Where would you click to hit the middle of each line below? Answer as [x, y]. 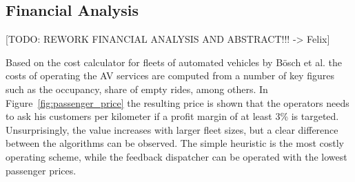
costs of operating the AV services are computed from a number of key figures [170, 75]
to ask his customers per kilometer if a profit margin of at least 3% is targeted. [172, 116]
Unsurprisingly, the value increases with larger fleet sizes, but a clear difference [172, 129]
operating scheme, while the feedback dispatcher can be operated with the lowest [176, 156]
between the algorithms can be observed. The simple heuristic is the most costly [175, 143]
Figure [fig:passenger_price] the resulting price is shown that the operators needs [177, 102]
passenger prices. [41, 170]
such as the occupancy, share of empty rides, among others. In [137, 89]
